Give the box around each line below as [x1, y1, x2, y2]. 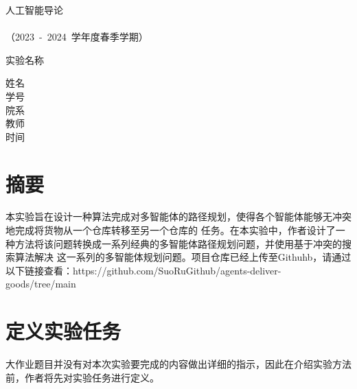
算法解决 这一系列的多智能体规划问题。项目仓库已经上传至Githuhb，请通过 [14, 250, 352, 264]
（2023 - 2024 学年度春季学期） [5, 30, 148, 44]
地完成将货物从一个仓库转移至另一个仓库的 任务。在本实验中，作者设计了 [5, 223, 336, 237]
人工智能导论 [5, 3, 63, 16]
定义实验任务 [5, 317, 122, 345]
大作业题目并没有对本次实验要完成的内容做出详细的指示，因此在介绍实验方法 [5, 357, 352, 371]
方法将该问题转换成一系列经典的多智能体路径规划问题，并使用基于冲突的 [14, 236, 342, 250]
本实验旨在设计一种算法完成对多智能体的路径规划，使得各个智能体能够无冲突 [5, 209, 352, 224]
